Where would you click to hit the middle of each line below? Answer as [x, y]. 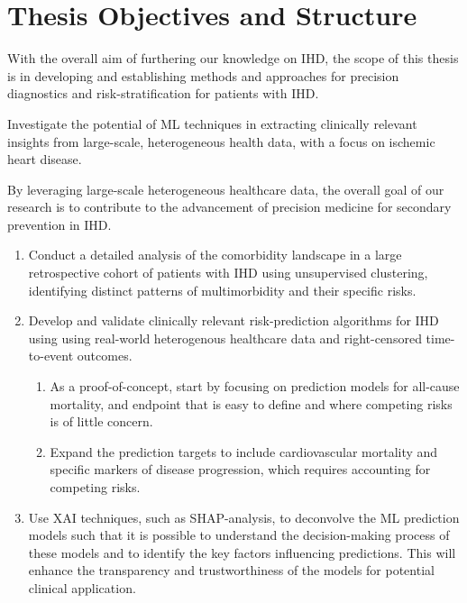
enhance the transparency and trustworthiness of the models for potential [231, 570]
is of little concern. [101, 421]
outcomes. [105, 356]
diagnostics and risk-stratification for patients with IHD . [163, 93]
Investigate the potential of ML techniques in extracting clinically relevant [212, 123]
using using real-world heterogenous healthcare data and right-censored [225, 338]
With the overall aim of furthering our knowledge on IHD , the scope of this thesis [233, 58]
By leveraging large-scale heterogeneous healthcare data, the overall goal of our [226, 189]
